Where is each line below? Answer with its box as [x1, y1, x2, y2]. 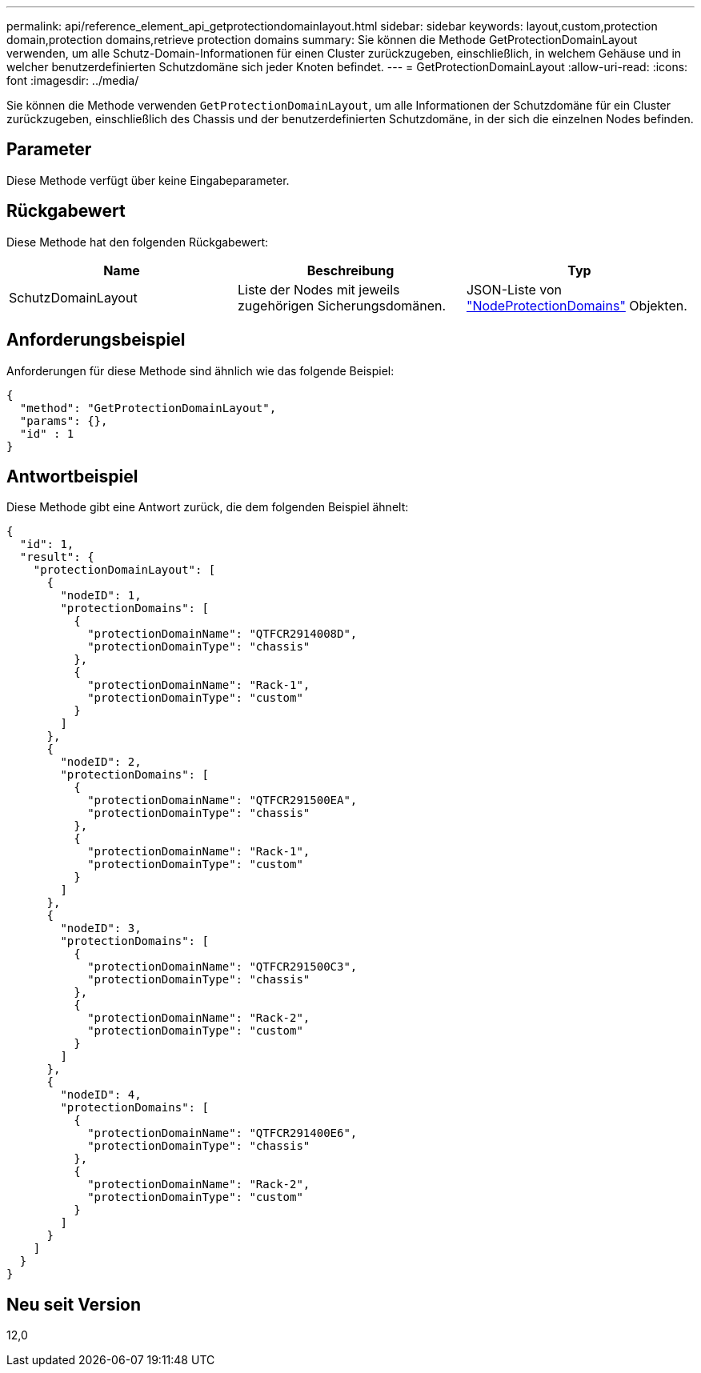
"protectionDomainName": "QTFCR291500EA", [87, 794, 358, 807]
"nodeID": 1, [60, 589, 142, 602]
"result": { [19, 550, 94, 564]
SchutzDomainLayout [9, 289, 138, 306]
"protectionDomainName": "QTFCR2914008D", [87, 627, 358, 641]
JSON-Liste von [466, 281, 563, 298]
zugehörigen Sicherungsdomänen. [237, 297, 447, 314]
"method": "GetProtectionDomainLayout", [19, 401, 277, 414]
